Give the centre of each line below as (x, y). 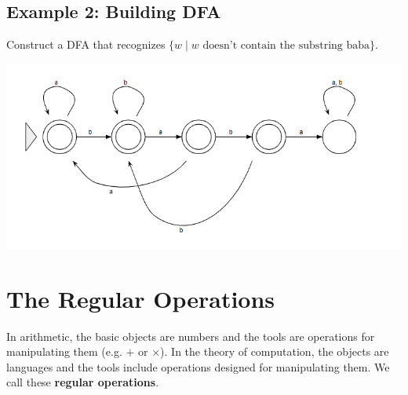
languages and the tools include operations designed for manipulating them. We (198, 366)
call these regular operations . (83, 382)
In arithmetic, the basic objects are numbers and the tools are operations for (191, 336)
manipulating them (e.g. (64, 351)
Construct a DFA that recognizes (86, 44)
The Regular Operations (141, 298)
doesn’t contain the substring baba (286, 46)
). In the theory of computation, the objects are (275, 351)
